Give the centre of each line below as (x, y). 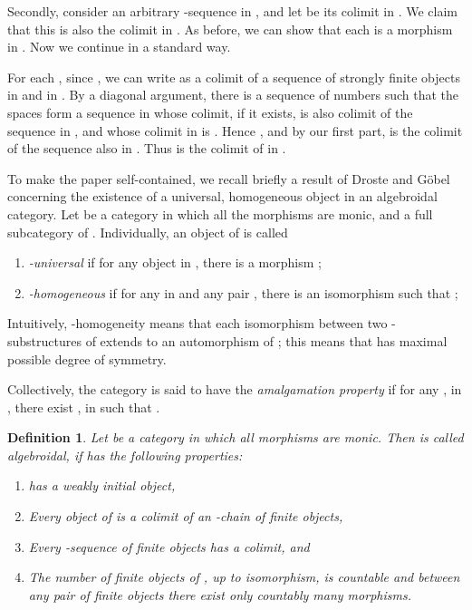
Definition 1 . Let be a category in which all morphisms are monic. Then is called (236, 437)
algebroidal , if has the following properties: (125, 455)
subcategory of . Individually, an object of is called (148, 232)
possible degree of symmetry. (87, 358)
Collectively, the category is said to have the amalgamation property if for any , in (235, 389)
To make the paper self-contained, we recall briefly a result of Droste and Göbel (229, 178)
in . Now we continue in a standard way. (119, 47)
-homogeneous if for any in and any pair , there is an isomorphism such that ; (243, 292)
